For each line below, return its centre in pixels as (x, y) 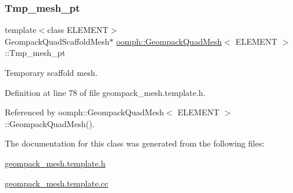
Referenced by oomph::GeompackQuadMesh (84, 112)
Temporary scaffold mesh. (51, 72)
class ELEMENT (78, 30)
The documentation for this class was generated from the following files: (135, 143)
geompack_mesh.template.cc (57, 183)
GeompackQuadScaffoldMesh (57, 41)
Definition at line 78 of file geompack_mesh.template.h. (105, 92)
